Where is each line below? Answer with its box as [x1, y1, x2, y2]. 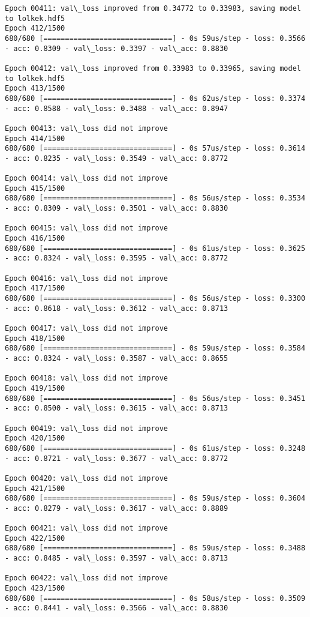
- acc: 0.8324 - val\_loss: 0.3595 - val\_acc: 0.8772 [5, 254, 228, 263]
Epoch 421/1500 [5, 484, 65, 493]
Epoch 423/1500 [5, 584, 65, 593]
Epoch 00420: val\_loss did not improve [5, 474, 168, 483]
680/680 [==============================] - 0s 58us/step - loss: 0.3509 [5, 594, 306, 603]
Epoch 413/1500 [5, 84, 65, 93]
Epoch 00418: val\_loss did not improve [5, 374, 168, 383]
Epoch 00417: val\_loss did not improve [5, 324, 168, 333]
